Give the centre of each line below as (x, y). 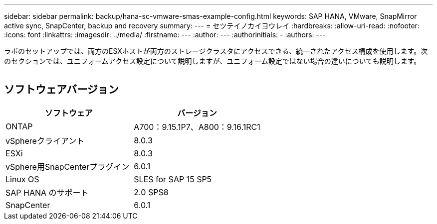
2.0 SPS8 (151, 192)
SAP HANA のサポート (47, 192)
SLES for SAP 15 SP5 (173, 179)
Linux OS (22, 179)
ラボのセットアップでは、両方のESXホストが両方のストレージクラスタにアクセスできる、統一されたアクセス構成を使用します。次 (216, 51)
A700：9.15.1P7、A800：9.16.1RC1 (197, 127)
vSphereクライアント (45, 141)
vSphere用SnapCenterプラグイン (68, 167)
